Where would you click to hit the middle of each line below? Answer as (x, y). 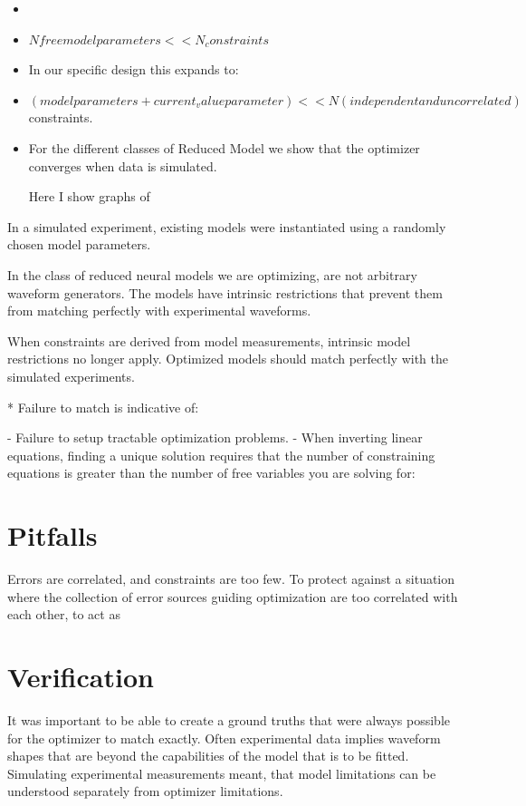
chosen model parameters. (79, 244)
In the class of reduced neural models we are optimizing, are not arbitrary (212, 274)
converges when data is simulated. (123, 165)
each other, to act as (64, 614)
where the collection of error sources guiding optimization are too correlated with (233, 596)
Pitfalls (53, 535)
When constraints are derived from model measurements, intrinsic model (209, 340)
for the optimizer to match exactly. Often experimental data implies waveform (224, 738)
